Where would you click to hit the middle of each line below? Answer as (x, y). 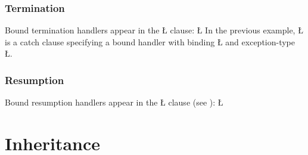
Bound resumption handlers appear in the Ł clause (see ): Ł (114, 102)
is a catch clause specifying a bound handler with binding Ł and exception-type (150, 41)
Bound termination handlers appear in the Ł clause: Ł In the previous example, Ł (154, 30)
